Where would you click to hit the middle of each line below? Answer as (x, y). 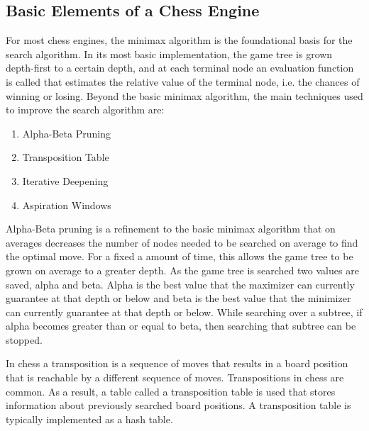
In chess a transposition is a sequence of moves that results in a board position (177, 363)
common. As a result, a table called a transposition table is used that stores (171, 391)
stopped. (24, 339)
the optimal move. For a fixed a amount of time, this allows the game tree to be (180, 256)
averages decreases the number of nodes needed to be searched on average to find (182, 242)
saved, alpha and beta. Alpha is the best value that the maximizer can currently (180, 284)
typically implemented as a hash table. (89, 419)
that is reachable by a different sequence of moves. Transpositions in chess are (175, 377)
